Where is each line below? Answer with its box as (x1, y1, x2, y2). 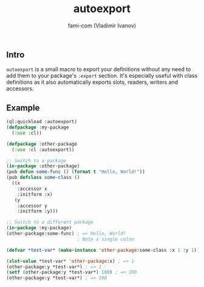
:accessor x (17, 186, 47, 192)
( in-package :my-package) (6, 225, 72, 231)
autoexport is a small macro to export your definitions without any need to (6, 66, 191, 73)
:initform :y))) (17, 208, 59, 214)
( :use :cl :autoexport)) (12, 146, 75, 153)
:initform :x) (17, 191, 53, 197)
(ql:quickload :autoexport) (6, 119, 78, 125)
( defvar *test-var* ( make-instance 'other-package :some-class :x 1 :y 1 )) (6, 247, 200, 253)
